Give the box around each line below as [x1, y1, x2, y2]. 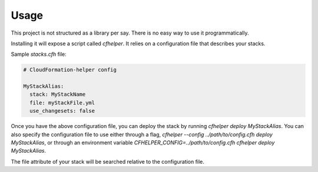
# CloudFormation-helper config [23, 66, 117, 73]
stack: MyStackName [29, 91, 86, 98]
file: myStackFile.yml [29, 99, 95, 106]
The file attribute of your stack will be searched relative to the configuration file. [11, 158, 204, 165]
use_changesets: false [29, 107, 95, 114]
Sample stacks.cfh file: [11, 50, 67, 58]
